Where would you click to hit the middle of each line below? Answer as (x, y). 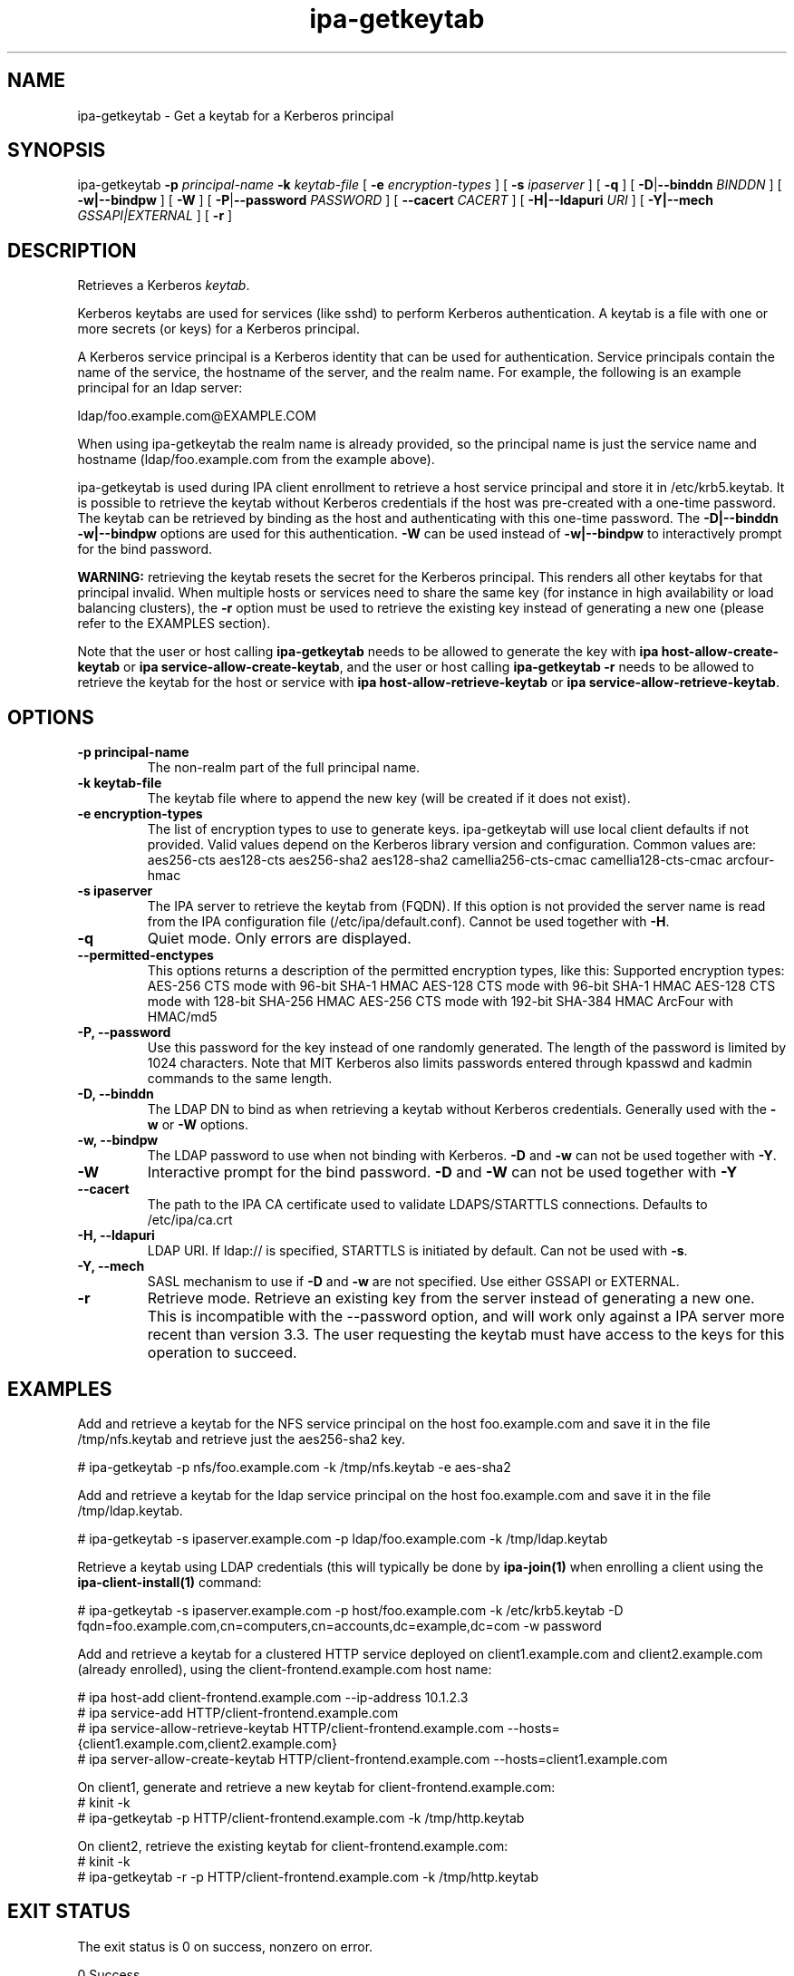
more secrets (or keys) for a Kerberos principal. (219, 329)
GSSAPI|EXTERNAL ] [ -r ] (155, 216)
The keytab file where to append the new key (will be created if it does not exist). (389, 799)
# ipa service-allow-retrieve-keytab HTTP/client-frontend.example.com (290, 1728)
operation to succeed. (222, 1353)
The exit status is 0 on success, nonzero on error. (225, 1946)
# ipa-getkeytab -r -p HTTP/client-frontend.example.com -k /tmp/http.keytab (308, 1876)
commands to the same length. (240, 1079)
